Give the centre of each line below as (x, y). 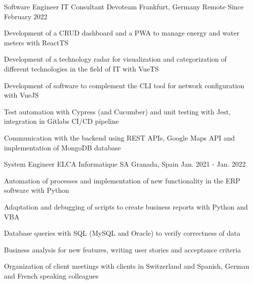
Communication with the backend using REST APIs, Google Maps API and (120, 137)
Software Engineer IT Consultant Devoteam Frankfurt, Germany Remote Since (124, 6)
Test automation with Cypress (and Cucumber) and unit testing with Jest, (117, 111)
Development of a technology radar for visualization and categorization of (115, 59)
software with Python (37, 190)
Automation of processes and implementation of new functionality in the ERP (122, 180)
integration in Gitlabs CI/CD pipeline (62, 121)
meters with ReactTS (36, 42)
